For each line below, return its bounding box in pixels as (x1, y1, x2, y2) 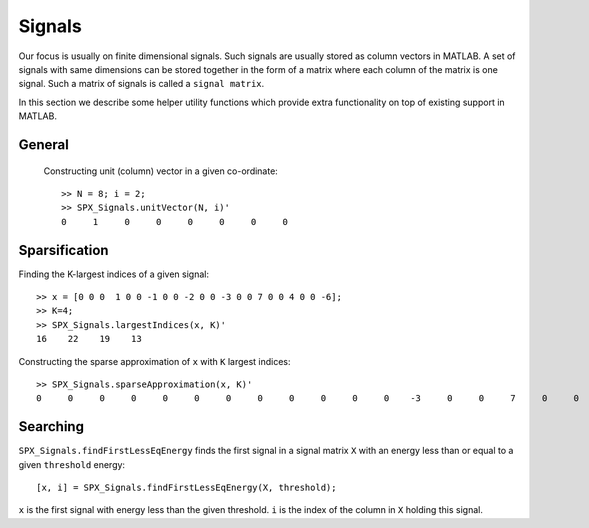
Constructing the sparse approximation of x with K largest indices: (18, 355, 291, 367)
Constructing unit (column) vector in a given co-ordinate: (43, 165, 279, 177)
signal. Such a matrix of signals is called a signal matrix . (18, 78, 265, 90)
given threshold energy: (18, 458, 125, 470)
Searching (18, 418, 85, 435)
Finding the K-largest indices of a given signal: (18, 268, 210, 280)
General (18, 136, 70, 153)
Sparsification (18, 241, 109, 259)
